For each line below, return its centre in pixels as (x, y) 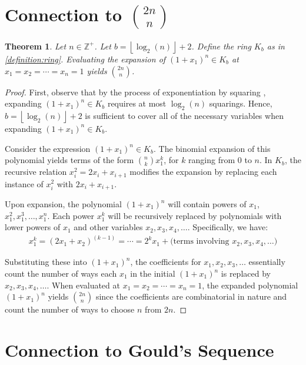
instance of (24, 183)
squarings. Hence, (241, 103)
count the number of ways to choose (70, 309)
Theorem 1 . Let (36, 46)
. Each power (71, 215)
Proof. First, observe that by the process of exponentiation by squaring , (135, 92)
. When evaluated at (83, 285)
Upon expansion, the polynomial (63, 204)
